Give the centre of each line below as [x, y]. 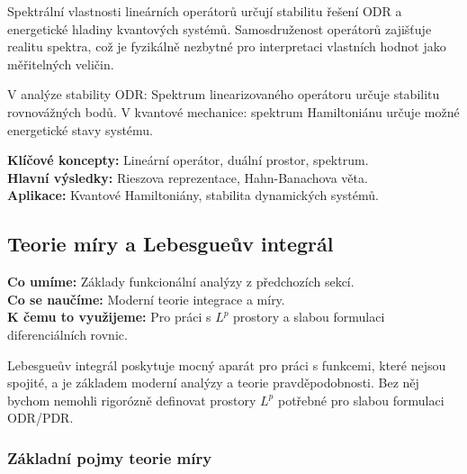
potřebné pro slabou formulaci [361, 400]
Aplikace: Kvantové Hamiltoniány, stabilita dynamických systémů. [193, 195]
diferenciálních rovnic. [67, 334]
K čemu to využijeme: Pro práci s [109, 317]
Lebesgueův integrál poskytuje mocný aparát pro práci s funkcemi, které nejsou [227, 365]
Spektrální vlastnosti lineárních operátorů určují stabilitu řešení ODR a [205, 11]
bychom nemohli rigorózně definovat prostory [132, 400]
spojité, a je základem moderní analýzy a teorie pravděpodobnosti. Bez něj [213, 383]
